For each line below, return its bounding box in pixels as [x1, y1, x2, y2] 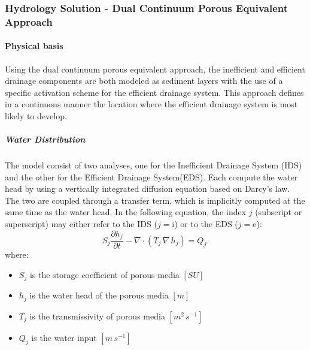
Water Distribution [5, 133, 86, 146]
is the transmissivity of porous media [29, 309, 165, 322]
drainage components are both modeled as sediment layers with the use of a [5, 74, 283, 87]
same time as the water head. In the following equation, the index [5, 206, 247, 218]
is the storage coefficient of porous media [29, 268, 180, 280]
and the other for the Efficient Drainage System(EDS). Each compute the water [5, 170, 298, 183]
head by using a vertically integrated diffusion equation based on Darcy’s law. [5, 182, 290, 195]
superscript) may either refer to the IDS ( [5, 218, 157, 230]
